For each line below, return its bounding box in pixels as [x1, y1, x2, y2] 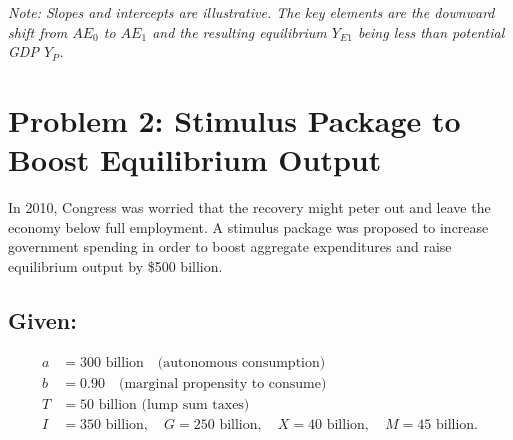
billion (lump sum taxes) [98, 397, 250, 412]
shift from [8, 21, 68, 42]
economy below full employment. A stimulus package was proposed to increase [8, 216, 489, 237]
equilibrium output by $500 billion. [8, 255, 223, 276]
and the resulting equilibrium [152, 21, 327, 42]
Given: [8, 304, 77, 335]
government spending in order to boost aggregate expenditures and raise [8, 236, 452, 257]
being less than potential [357, 21, 505, 42]
